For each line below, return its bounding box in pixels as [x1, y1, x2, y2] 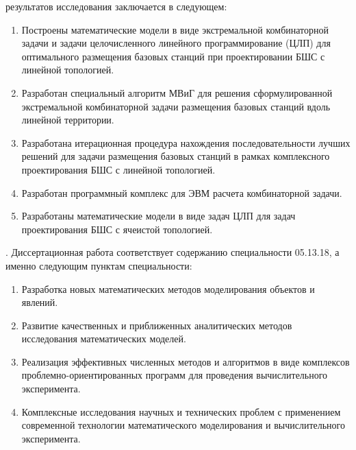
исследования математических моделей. [21, 331, 186, 346]
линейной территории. [21, 113, 114, 127]
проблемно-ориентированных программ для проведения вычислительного [21, 368, 328, 382]
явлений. [21, 295, 58, 309]
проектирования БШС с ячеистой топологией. [21, 222, 213, 236]
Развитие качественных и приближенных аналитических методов [21, 318, 292, 332]
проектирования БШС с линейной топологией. [21, 162, 216, 176]
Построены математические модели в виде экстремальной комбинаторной [21, 22, 329, 36]
